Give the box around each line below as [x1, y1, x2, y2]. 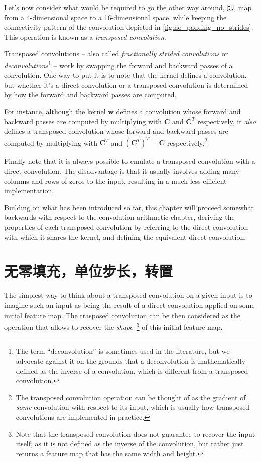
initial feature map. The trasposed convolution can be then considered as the [4, 310, 240, 320]
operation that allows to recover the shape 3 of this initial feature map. [4, 320, 223, 332]
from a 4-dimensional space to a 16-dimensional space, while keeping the [4, 12, 227, 22]
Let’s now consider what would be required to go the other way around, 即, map [4, 2, 252, 12]
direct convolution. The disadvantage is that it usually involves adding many [4, 166, 239, 176]
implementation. [4, 185, 54, 196]
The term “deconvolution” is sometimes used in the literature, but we [16, 346, 230, 356]
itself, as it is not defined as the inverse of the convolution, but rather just [16, 438, 244, 449]
